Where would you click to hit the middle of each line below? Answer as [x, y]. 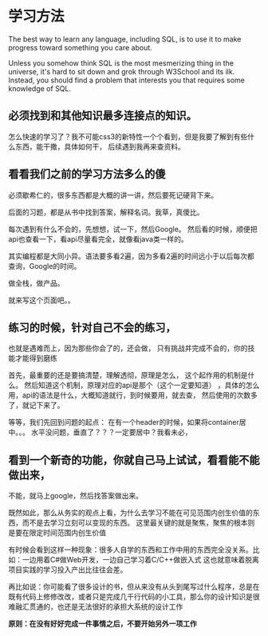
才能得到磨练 [36, 358]
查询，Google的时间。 [45, 266]
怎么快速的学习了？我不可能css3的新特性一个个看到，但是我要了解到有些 [128, 136]
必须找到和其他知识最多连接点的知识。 [102, 116]
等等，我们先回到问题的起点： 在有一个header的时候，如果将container [124, 422]
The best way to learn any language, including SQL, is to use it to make [125, 39]
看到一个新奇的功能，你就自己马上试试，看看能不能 [134, 460]
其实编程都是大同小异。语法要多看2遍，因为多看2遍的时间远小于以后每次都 [132, 256]
